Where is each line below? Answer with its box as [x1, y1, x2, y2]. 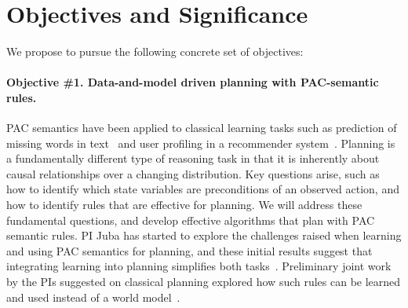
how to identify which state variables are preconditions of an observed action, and [6, 181, 399, 197]
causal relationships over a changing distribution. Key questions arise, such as [6, 165, 380, 181]
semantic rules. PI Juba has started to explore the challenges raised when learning [6, 227, 402, 244]
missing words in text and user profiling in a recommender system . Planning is [6, 134, 395, 151]
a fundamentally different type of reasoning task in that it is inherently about [6, 150, 380, 167]
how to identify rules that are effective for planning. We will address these [6, 196, 362, 213]
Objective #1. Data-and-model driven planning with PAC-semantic [6, 74, 379, 90]
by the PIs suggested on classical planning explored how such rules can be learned [6, 273, 401, 290]
